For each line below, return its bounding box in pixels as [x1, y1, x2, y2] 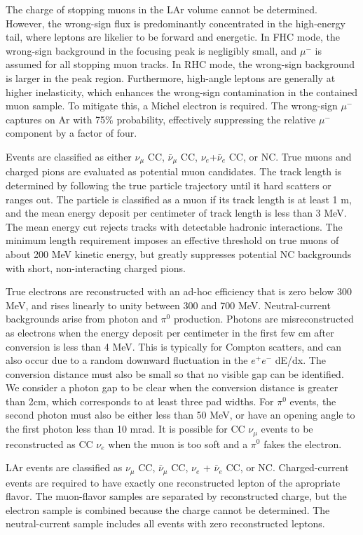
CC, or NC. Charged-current [226, 460, 349, 475]
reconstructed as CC [6, 436, 93, 451]
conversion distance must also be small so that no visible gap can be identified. [6, 366, 344, 381]
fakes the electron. [263, 436, 342, 451]
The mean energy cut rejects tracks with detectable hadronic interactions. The [6, 219, 343, 233]
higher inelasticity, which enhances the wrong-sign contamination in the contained [6, 84, 357, 99]
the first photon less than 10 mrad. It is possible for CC [6, 421, 245, 436]
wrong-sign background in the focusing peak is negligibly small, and [6, 43, 297, 57]
